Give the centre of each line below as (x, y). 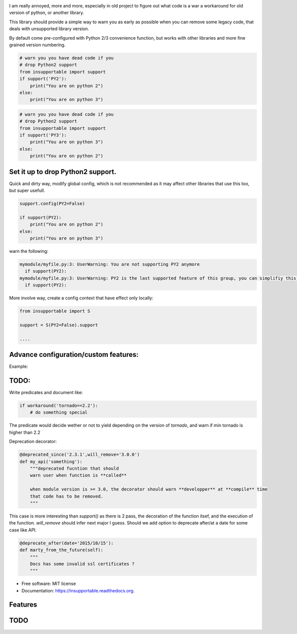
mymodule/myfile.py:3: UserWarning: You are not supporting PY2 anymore (110, 264)
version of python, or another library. (47, 13)
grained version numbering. (37, 45)
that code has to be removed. (67, 496)
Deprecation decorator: (33, 442)
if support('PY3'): (43, 135)
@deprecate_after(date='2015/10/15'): (67, 543)
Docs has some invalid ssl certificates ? (82, 564)
